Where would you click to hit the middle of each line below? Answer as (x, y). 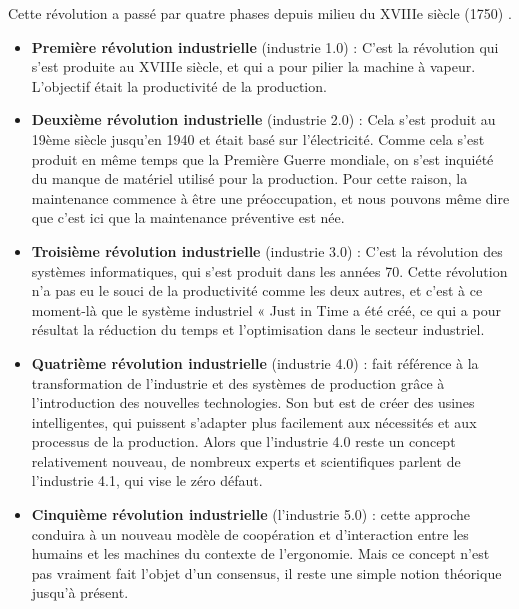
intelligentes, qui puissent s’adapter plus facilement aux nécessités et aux (254, 421)
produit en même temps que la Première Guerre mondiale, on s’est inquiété (262, 158)
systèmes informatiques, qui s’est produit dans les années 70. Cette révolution (269, 270)
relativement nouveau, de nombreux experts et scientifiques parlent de (246, 460)
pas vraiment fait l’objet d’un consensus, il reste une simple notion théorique (266, 572)
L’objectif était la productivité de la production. (179, 85)
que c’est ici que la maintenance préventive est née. (188, 217)
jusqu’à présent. (80, 592)
